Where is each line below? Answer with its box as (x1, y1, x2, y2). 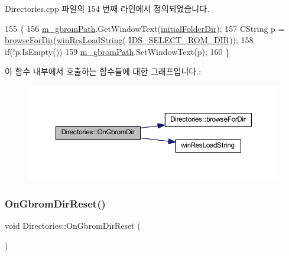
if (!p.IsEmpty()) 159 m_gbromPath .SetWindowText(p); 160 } (5, 45, 230, 57)
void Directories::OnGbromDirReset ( (5, 219, 141, 232)
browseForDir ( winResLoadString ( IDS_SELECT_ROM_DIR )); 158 (5, 34, 254, 46)
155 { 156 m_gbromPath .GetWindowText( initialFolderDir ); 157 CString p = (5, 22, 285, 34)
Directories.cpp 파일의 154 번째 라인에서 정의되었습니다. (5, 2, 210, 14)
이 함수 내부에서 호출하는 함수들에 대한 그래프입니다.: (5, 65, 201, 77)
